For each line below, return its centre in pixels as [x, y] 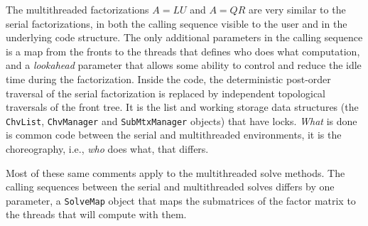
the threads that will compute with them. [96, 214]
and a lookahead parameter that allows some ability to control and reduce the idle [184, 65]
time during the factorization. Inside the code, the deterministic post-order [168, 79]
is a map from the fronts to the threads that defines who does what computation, [183, 51]
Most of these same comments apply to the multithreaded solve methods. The [175, 172]
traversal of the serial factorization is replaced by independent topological [166, 93]
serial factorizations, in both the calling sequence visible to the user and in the [177, 23]
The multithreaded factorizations [77, 9]
